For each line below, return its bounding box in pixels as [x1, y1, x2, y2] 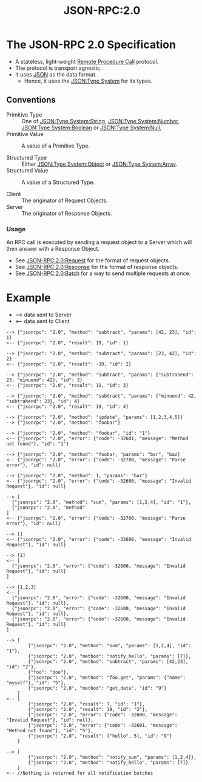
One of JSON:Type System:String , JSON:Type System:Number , [21, 117, 180, 124]
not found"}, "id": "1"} [6, 441, 69, 447]
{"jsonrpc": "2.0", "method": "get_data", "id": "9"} [28, 685, 167, 691]
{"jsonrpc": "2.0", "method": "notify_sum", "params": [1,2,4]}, [28, 754, 197, 760]
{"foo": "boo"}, [28, 669, 69, 675]
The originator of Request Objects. [21, 197, 108, 204]
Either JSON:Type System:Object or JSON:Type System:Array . [21, 160, 178, 168]
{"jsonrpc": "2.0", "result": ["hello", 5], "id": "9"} [28, 733, 172, 739]
